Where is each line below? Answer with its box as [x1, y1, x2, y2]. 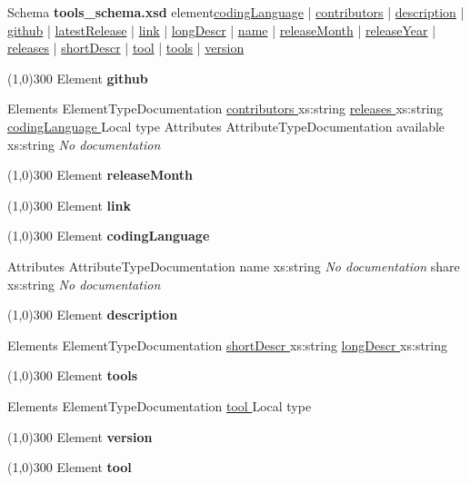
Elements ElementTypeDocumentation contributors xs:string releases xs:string [7, 99, 444, 118]
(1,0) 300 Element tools [7, 366, 138, 385]
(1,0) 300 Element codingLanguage [7, 226, 210, 245]
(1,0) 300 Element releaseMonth [7, 165, 193, 184]
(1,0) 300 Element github [7, 68, 148, 87]
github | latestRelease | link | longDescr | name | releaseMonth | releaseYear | [7, 20, 436, 39]
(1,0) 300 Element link [7, 195, 131, 214]
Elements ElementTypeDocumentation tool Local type [7, 396, 312, 415]
